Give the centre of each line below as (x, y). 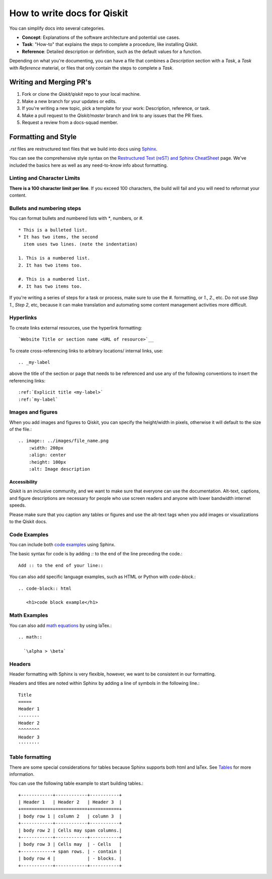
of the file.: (21, 429)
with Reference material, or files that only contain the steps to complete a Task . (91, 68)
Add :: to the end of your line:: (61, 565)
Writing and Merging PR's (50, 82)
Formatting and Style (43, 137)
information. (22, 774)
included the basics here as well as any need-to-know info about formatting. (89, 165)
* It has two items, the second (58, 237)
